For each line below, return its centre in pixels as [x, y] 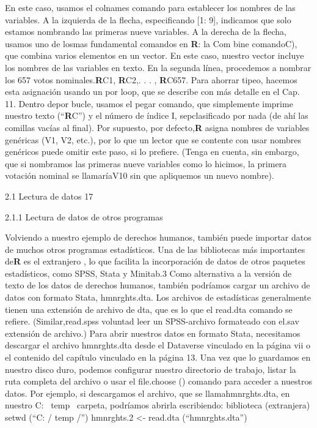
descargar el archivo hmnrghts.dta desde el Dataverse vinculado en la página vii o [158, 345]
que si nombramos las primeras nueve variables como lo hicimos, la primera [146, 163]
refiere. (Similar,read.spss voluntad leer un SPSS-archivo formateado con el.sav [152, 321]
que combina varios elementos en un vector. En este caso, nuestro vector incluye [155, 55]
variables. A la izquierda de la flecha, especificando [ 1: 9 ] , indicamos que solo [148, 19]
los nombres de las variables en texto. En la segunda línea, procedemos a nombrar [158, 67]
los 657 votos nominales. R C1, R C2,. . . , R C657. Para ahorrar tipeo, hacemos [151, 79]
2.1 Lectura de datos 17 [49, 196]
